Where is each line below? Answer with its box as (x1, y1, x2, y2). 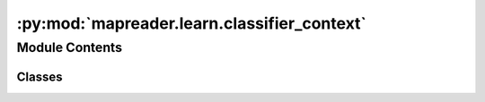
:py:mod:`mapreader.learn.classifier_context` (16, 13, 367, 33)
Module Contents (16, 39, 123, 55)
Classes (16, 69, 63, 84)
